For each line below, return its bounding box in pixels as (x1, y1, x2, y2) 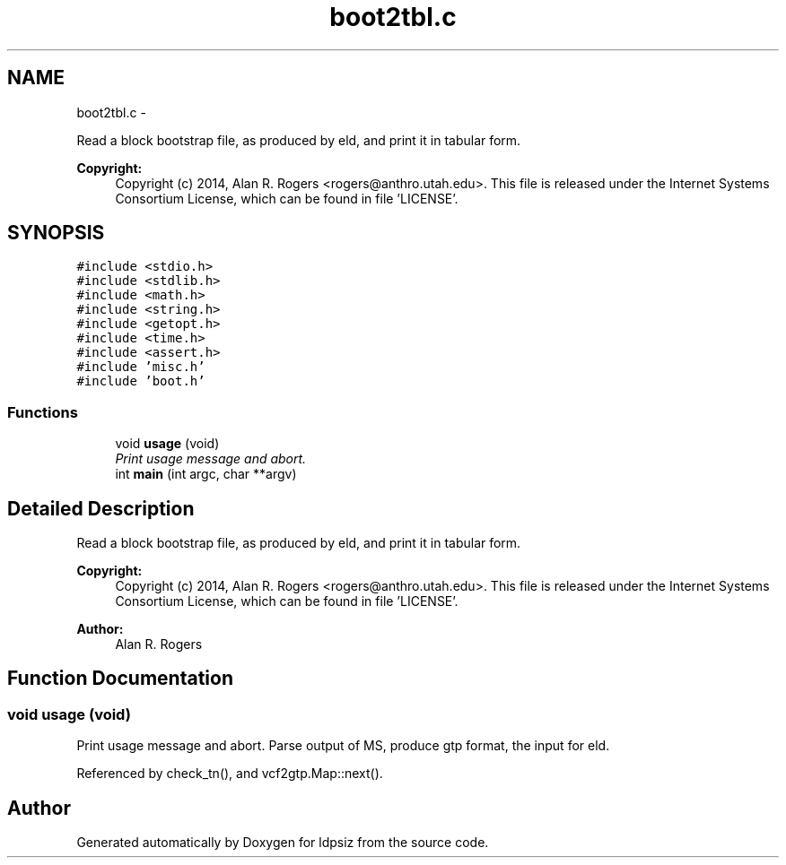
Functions (7, 402, 78, 421)
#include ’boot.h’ (76, 374, 205, 389)
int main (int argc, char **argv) (115, 466, 297, 482)
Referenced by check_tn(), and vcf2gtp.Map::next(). (76, 766, 383, 782)
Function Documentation (7, 667, 233, 690)
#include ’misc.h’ (76, 359, 205, 375)
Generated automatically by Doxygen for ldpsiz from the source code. (76, 835, 489, 851)
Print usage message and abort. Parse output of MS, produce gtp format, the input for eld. (76, 738, 610, 754)
